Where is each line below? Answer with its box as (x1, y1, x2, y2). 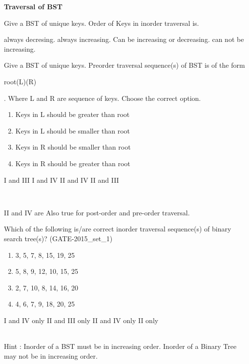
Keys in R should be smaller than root (15, 142, 131, 152)
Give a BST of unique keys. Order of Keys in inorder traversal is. (4, 18, 199, 28)
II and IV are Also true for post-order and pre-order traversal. (4, 207, 190, 217)
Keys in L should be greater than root (15, 109, 130, 119)
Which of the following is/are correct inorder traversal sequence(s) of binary (4, 224, 231, 234)
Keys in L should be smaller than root (15, 125, 130, 135)
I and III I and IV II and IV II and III (4, 174, 119, 185)
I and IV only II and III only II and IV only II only (4, 315, 159, 325)
